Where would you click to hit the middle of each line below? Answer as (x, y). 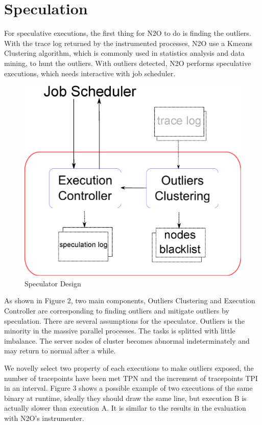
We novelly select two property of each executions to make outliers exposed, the (129, 367)
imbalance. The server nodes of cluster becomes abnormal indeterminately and (127, 340)
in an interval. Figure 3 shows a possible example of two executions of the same (128, 388)
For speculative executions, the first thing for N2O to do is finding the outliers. (128, 33)
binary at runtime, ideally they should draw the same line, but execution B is (125, 398)
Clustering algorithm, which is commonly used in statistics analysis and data (124, 53)
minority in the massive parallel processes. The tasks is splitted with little (120, 331)
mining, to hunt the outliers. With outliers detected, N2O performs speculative (128, 63)
